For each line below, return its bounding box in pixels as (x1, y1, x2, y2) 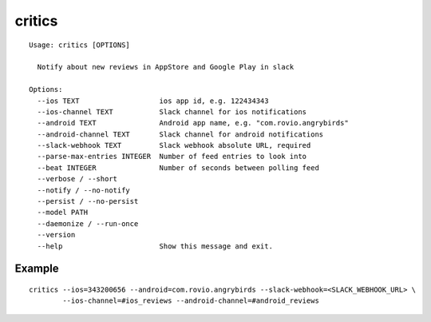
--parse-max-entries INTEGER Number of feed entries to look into (37, 152, 307, 161)
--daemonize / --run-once (37, 219, 139, 228)
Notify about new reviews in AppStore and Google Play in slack (37, 62, 295, 72)
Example (14, 262, 59, 276)
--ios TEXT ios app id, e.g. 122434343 (37, 96, 269, 105)
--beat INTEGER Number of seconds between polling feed (37, 163, 319, 172)
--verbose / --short (37, 174, 118, 184)
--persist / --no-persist (37, 197, 139, 206)
